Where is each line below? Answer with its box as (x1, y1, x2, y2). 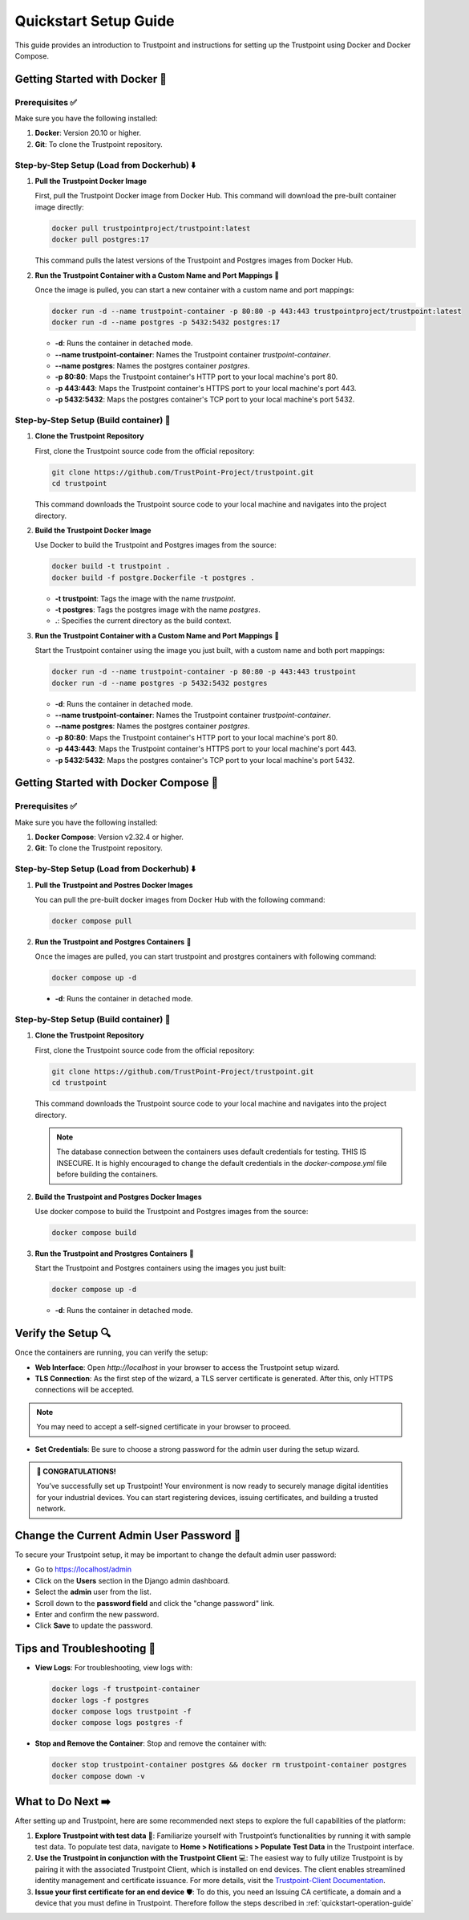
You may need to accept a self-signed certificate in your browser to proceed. (36, 1422, 292, 1432)
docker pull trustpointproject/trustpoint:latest (51, 223, 251, 233)
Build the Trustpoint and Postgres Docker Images (34, 1192, 202, 1201)
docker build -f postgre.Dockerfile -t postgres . (51, 573, 256, 582)
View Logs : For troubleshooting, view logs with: (34, 1663, 192, 1673)
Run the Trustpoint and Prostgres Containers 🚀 (34, 1249, 194, 1258)
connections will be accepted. (34, 1385, 135, 1395)
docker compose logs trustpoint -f (51, 1707, 192, 1716)
